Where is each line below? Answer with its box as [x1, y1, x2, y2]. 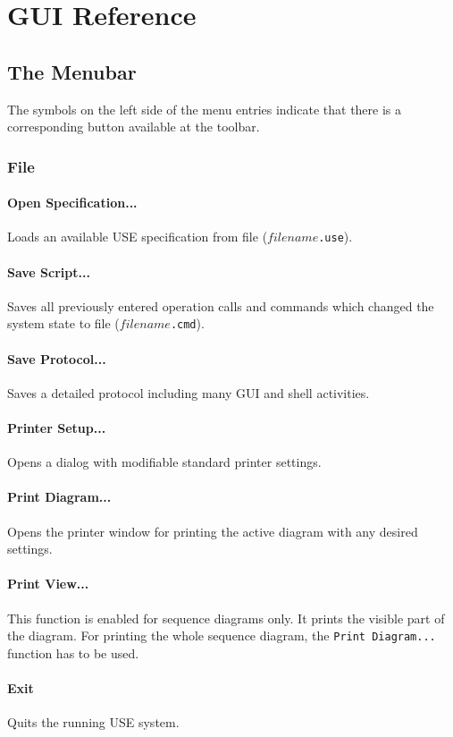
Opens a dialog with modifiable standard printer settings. [7, 453, 322, 471]
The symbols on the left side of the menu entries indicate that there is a [7, 99, 402, 118]
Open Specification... [7, 193, 138, 212]
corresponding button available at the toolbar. [7, 117, 260, 136]
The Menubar [7, 57, 137, 85]
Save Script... [7, 262, 90, 281]
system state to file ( [7, 314, 120, 333]
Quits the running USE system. [7, 713, 180, 732]
